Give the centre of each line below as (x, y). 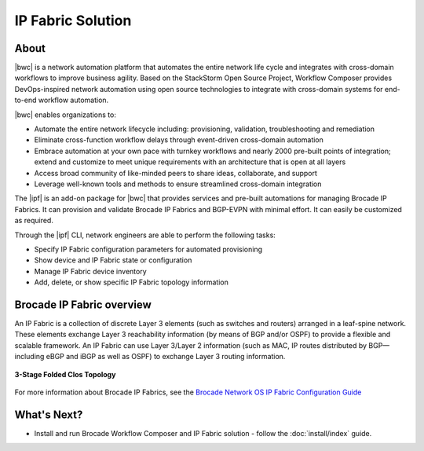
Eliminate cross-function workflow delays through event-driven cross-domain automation (179, 140)
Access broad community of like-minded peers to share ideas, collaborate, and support (176, 173)
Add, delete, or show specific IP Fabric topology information (132, 282)
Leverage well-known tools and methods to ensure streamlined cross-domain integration (178, 184)
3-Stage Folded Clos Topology (65, 374)
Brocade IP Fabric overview (83, 304)
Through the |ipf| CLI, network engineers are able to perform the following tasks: (145, 235)
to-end (26, 100)
